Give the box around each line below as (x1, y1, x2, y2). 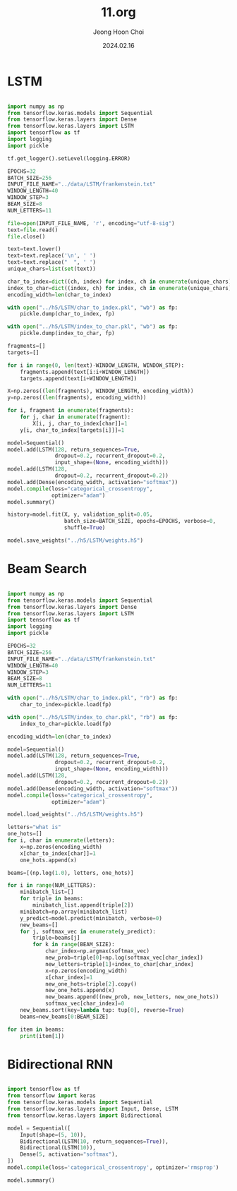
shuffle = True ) (63, 524, 106, 531)
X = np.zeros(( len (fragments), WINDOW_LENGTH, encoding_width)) (7, 387, 194, 395)
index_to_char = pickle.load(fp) (20, 720, 112, 727)
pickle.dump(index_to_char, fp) (20, 330, 115, 337)
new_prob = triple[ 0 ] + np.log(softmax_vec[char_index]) (44, 954, 203, 961)
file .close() (7, 233, 46, 240)
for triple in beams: (20, 895, 83, 902)
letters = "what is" (7, 823, 61, 831)
